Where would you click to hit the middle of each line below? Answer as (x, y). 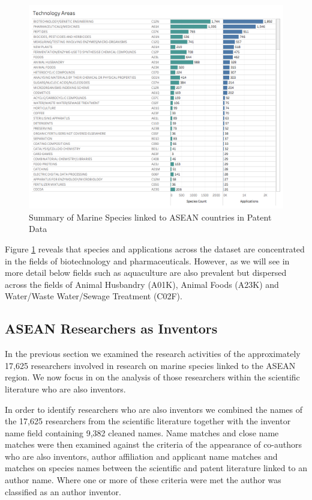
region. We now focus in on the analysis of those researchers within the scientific (152, 377)
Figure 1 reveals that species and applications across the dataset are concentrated (155, 248)
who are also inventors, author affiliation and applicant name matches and (141, 456)
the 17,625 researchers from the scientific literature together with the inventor (148, 421)
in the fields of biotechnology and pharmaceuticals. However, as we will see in (147, 261)
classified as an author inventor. (63, 491)
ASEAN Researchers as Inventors (111, 328)
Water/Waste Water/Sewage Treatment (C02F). (94, 296)
